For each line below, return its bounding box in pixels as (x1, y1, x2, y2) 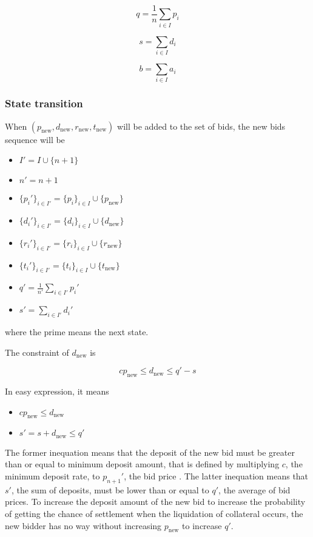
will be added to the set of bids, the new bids (117, 119, 286, 132)
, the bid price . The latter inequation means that (124, 470, 309, 482)
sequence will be (5, 133, 65, 145)
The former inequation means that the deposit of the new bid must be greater (5, 445, 295, 458)
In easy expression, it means (5, 385, 109, 398)
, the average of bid (218, 483, 291, 496)
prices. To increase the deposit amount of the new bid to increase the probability (5, 495, 306, 508)
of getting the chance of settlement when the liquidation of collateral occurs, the (5, 507, 303, 520)
